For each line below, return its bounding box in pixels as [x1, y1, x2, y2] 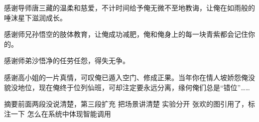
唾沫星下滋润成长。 [4, 12, 67, 22]
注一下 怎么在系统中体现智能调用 [4, 108, 111, 119]
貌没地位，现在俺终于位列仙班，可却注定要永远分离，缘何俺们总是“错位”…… [4, 82, 250, 92]
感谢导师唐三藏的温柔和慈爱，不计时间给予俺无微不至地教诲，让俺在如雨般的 [4, 2, 255, 12]
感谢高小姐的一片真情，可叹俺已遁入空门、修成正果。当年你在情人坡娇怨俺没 [4, 72, 255, 82]
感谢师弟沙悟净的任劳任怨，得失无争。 [4, 55, 129, 66]
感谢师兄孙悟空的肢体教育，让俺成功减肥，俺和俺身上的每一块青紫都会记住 [4, 29, 248, 39]
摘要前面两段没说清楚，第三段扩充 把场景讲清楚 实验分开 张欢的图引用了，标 [4, 99, 255, 109]
